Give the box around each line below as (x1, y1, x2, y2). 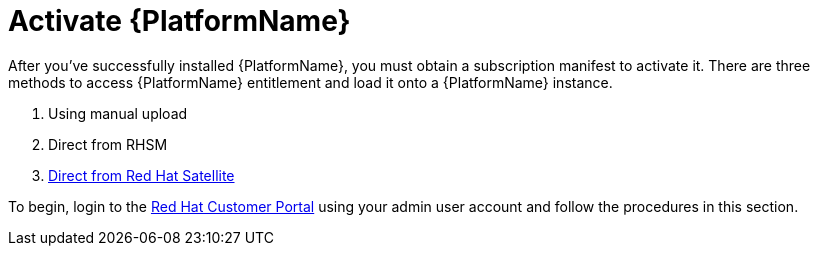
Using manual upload (48, 104, 188, 122)
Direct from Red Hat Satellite (48, 166, 235, 184)
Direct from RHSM (48, 135, 168, 153)
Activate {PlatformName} (8, 4, 351, 38)
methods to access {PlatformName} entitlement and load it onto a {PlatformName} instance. (8, 73, 613, 91)
